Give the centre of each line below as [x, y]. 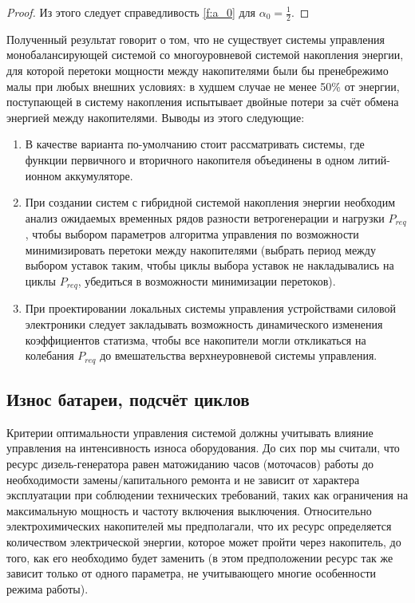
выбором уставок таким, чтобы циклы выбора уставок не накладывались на [209, 265]
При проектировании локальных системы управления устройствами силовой [211, 308]
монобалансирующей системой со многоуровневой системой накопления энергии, [205, 55]
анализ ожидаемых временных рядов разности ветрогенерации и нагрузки [205, 217]
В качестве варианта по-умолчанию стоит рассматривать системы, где [195, 144]
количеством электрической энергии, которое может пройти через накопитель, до [204, 542]
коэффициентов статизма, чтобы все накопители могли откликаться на [196, 339]
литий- [374, 159]
